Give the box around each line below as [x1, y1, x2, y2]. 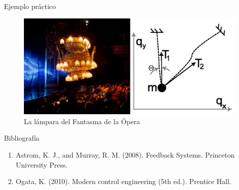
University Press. [15, 159, 68, 170]
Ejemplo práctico [4, 1, 56, 11]
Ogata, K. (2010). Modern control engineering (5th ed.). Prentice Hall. [15, 176, 232, 187]
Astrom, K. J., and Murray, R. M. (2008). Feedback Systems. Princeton [15, 149, 235, 160]
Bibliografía [4, 133, 40, 143]
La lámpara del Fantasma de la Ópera [24, 116, 140, 126]
